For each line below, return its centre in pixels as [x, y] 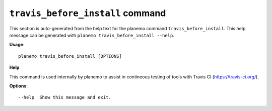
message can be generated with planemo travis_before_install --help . [92, 35]
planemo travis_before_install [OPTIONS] [70, 56]
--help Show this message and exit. [65, 97]
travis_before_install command [88, 13]
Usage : [17, 45]
